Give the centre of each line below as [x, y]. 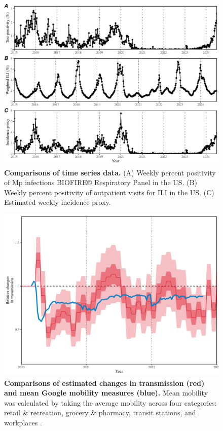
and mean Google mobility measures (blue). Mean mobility [106, 393]
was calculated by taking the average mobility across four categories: [110, 402]
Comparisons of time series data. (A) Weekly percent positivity [110, 172]
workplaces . [23, 422]
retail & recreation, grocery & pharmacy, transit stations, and [100, 412]
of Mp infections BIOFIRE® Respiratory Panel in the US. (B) [101, 182]
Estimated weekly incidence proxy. [58, 202]
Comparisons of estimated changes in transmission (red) [104, 383]
